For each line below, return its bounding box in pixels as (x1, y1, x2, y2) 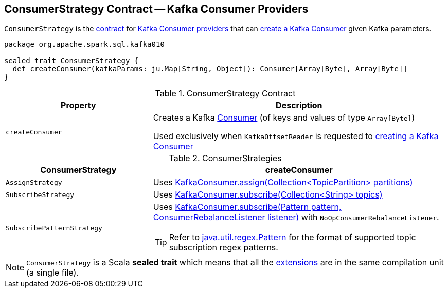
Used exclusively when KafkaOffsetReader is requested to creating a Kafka (153, 131, 439, 142)
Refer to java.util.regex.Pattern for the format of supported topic (169, 232, 416, 243)
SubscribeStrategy (6, 190, 75, 199)
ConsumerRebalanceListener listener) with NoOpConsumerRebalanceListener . (153, 212, 439, 223)
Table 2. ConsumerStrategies (169, 153, 282, 164)
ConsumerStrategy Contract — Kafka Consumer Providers (4, 3, 309, 15)
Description (276, 100, 322, 111)
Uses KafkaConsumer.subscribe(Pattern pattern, (153, 202, 342, 212)
